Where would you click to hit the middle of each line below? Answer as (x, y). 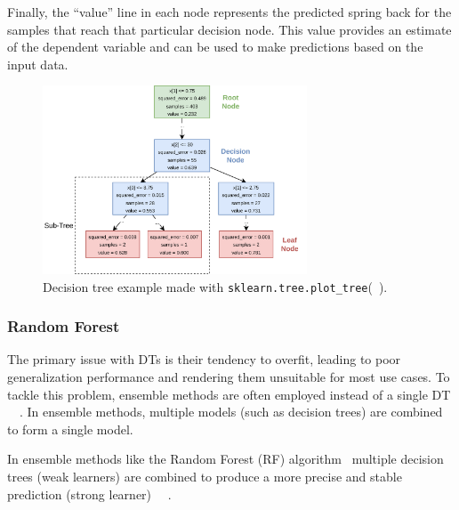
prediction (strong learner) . (89, 494)
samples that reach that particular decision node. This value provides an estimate (229, 29)
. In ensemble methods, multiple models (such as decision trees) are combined (231, 412)
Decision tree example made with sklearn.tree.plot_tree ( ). (215, 286)
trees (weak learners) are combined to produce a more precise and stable (205, 476)
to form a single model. (70, 429)
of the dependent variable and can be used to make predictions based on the (215, 47)
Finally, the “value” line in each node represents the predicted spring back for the (229, 12)
